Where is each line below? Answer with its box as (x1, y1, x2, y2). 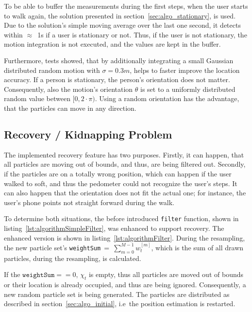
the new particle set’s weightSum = (4, 242, 110, 252)
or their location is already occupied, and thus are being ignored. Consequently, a (4, 279, 246, 290)
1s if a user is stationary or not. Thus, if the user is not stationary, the (37, 29, 247, 39)
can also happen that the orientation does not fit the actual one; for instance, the (4, 188, 246, 198)
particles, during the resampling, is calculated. (4, 253, 141, 263)
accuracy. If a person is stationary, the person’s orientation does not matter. (4, 74, 230, 85)
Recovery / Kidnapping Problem (4, 126, 172, 141)
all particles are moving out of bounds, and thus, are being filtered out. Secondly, (4, 159, 246, 169)
